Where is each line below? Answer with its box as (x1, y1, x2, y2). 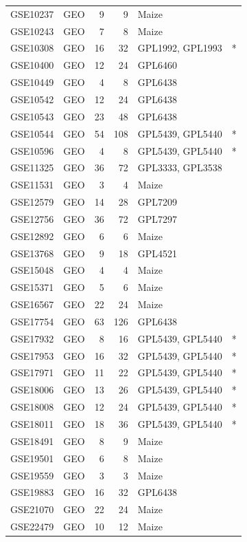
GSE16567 (10, 297, 54, 312)
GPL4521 (137, 246, 178, 260)
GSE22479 (10, 519, 54, 534)
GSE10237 (10, 6, 54, 21)
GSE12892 (10, 228, 54, 243)
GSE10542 (10, 91, 54, 106)
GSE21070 (10, 502, 54, 517)
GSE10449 (10, 75, 54, 89)
